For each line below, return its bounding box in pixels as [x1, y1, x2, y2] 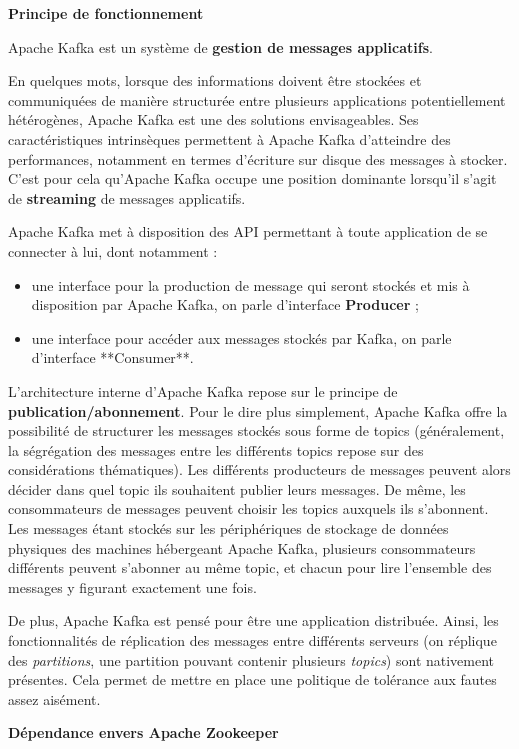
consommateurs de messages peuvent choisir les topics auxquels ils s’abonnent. [8, 498, 489, 519]
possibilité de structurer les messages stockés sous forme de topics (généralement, [8, 420, 505, 441]
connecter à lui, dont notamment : [8, 240, 218, 261]
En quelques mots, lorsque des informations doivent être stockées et [8, 70, 422, 91]
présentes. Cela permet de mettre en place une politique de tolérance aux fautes [8, 669, 497, 690]
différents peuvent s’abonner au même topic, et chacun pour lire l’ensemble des [8, 557, 492, 578]
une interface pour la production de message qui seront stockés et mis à [31, 274, 470, 295]
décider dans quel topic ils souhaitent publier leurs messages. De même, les [8, 478, 466, 499]
